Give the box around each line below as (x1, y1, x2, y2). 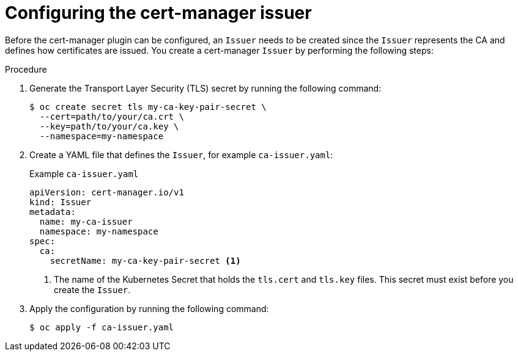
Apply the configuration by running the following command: (29, 303, 269, 314)
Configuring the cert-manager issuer (5, 2, 312, 23)
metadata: (29, 206, 76, 217)
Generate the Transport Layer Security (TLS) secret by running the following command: (29, 82, 382, 93)
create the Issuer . (54, 284, 131, 295)
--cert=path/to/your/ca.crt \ (39, 111, 184, 122)
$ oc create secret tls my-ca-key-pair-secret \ (29, 101, 267, 112)
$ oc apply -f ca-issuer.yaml (29, 322, 174, 332)
